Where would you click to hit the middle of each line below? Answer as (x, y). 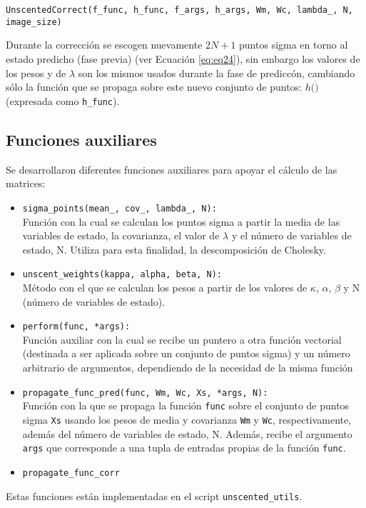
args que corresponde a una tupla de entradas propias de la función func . (184, 448)
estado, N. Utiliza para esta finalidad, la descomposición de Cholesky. (174, 249)
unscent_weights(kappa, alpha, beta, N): (122, 275)
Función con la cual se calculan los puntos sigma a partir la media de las (181, 221)
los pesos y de (36, 73)
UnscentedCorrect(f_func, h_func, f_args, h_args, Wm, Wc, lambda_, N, (179, 10)
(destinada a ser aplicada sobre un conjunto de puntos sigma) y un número (186, 353)
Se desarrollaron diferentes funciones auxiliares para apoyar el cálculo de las (172, 169)
